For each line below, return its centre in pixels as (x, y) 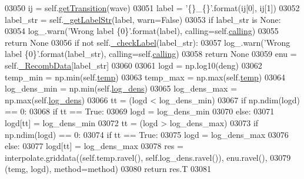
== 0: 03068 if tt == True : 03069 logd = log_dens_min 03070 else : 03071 (140, 111)
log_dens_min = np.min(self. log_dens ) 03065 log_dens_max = (121, 88)
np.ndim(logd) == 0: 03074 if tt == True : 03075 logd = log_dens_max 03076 (147, 134)
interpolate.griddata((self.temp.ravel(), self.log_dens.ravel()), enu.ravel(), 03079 (148, 157)
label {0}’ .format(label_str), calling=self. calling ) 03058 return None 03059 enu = (151, 54)
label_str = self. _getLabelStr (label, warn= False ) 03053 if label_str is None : (143, 19)
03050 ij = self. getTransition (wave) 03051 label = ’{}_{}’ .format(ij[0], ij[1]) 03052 (152, 8)
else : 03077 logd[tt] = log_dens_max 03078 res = (94, 146)
